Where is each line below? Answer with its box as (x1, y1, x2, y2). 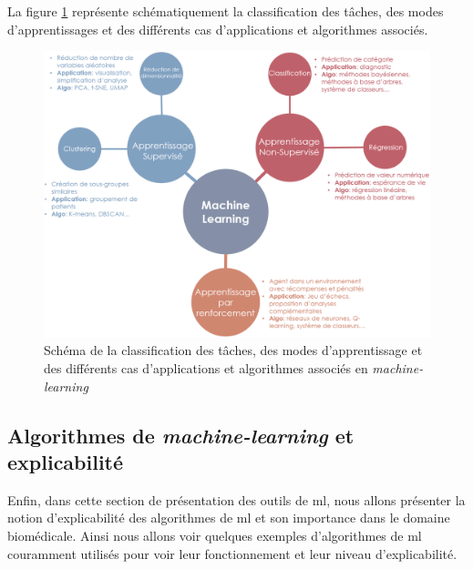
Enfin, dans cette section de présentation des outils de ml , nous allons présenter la (7, 490, 466, 509)
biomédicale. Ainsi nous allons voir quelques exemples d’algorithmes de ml (7, 526, 422, 545)
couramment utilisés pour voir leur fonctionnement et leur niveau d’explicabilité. (7, 544, 458, 563)
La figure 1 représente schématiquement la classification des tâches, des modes (7, 2, 444, 20)
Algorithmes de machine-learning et (7, 421, 355, 449)
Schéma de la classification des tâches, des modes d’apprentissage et (44, 340, 423, 360)
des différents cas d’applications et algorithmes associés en (44, 359, 368, 378)
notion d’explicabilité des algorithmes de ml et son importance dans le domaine (7, 508, 450, 527)
